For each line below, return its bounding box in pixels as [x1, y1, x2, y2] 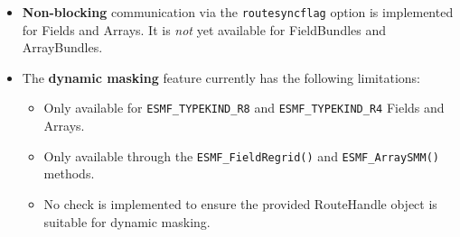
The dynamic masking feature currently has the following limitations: [22, 68, 420, 87]
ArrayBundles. [22, 38, 103, 57]
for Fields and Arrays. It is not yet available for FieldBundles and [22, 20, 387, 39]
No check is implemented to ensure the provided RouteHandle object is [43, 194, 437, 213]
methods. [43, 164, 95, 183]
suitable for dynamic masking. [43, 212, 211, 231]
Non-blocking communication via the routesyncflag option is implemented [22, 3, 454, 21]
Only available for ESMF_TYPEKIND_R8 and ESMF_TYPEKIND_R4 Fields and [43, 98, 445, 117]
